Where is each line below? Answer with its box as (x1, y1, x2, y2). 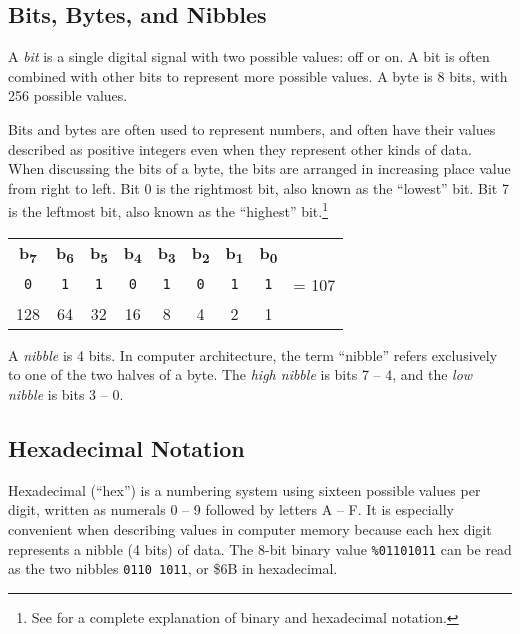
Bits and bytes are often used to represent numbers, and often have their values (8, 118, 496, 139)
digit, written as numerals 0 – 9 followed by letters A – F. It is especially (8, 499, 454, 520)
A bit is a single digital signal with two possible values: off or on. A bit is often (8, 46, 490, 67)
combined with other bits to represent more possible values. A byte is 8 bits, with (8, 65, 508, 86)
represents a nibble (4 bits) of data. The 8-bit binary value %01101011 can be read (8, 538, 512, 559)
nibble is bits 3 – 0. (8, 383, 124, 404)
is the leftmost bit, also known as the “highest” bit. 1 (8, 198, 329, 222)
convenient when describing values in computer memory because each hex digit (8, 518, 492, 539)
